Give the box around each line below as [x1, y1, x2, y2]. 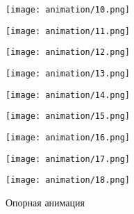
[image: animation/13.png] [6, 68, 130, 79]
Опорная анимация [6, 195, 85, 209]
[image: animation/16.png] [6, 132, 130, 142]
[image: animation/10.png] [6, 5, 130, 15]
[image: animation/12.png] [6, 47, 130, 58]
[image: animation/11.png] [6, 26, 130, 36]
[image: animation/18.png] [6, 175, 130, 186]
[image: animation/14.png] [6, 90, 130, 100]
